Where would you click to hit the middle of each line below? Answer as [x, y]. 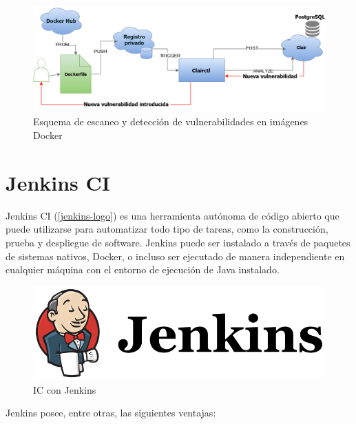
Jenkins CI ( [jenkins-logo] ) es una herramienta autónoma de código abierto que [172, 215]
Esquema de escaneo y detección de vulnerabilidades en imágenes [171, 121]
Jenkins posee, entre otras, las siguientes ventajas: [111, 413]
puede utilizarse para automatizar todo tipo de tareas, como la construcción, [167, 229]
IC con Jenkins [65, 389]
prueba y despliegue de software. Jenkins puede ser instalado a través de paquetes [178, 242]
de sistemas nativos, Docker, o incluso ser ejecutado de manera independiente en [175, 256]
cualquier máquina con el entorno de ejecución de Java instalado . [143, 269]
